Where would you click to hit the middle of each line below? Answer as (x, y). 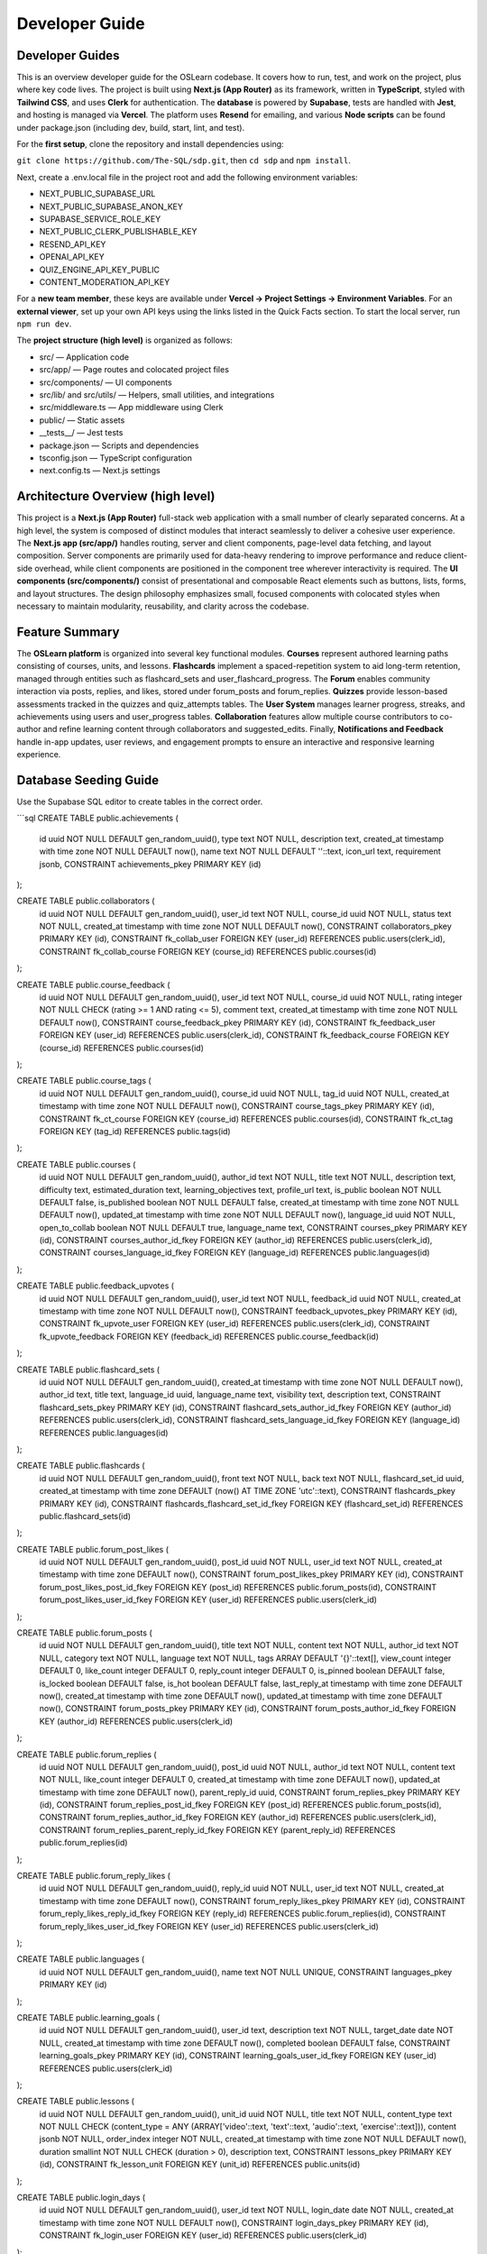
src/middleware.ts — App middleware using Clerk (131, 408)
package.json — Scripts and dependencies (119, 445)
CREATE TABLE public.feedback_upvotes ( (96, 1286)
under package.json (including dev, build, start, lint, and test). (131, 127)
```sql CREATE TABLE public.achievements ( (98, 818)
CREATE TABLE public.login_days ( (81, 2198)
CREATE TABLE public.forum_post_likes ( (93, 1549)
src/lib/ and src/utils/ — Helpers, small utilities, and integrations (157, 395)
